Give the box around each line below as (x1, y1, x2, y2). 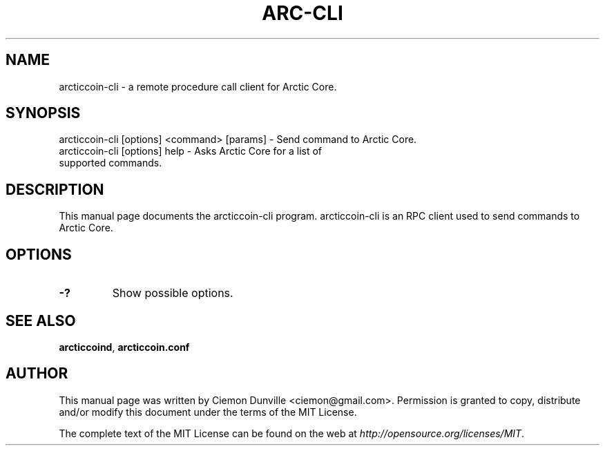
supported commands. (59, 157, 162, 169)
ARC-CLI (262, 1, 343, 25)
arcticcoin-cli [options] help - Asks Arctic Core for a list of (59, 145, 323, 157)
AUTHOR (6, 365, 68, 383)
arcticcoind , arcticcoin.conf (59, 340, 190, 353)
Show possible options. (112, 286, 233, 300)
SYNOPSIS (6, 104, 81, 122)
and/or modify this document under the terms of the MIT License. (59, 405, 357, 418)
